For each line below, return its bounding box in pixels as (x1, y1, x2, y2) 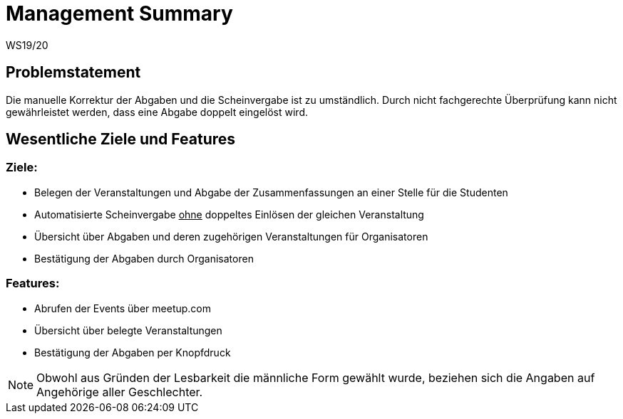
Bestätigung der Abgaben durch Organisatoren (34, 252, 254, 265)
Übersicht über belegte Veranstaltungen (34, 324, 222, 336)
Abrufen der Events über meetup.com (34, 302, 212, 314)
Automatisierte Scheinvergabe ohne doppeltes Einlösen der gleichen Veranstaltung (34, 208, 424, 221)
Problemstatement (6, 63, 141, 82)
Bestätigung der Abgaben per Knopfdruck (34, 346, 231, 359)
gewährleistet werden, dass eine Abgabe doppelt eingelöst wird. (6, 105, 308, 118)
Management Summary (6, 1, 233, 26)
